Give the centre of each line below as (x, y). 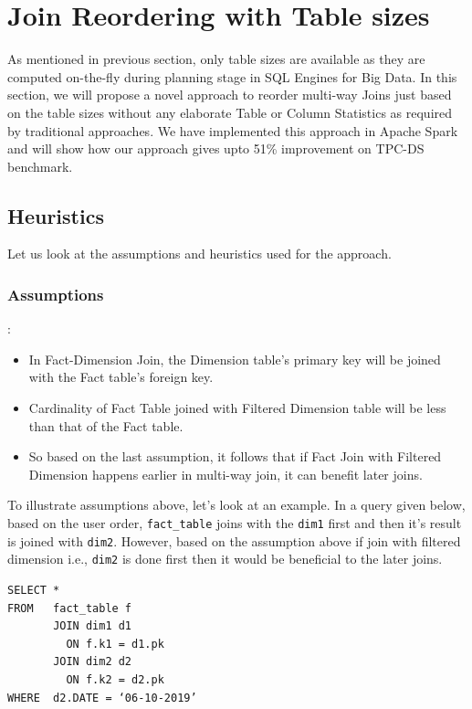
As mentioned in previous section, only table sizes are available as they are (216, 59)
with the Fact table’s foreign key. (121, 377)
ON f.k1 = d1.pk (115, 644)
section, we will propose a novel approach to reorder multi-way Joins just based (230, 95)
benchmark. (40, 166)
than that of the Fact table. (106, 425)
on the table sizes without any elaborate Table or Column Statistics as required (230, 112)
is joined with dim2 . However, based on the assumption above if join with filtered (234, 540)
